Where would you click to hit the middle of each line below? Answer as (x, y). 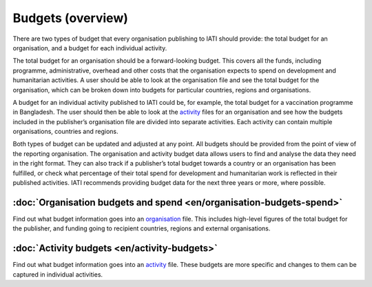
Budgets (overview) (71, 18)
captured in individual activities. (58, 274)
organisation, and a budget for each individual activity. (90, 48)
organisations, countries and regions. (65, 132)
